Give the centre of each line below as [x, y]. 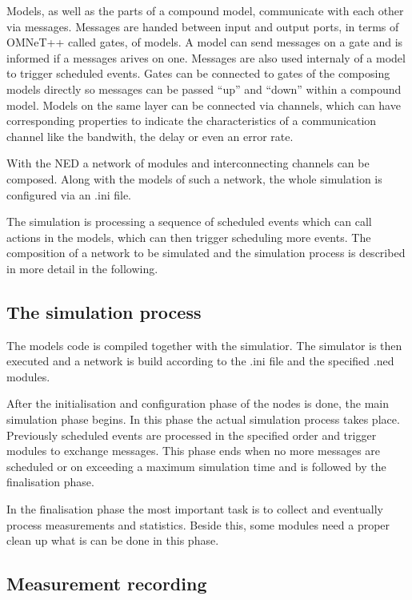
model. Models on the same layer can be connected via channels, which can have [204, 105]
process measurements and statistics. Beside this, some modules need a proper [198, 524]
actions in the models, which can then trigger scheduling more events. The [189, 237]
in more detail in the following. [82, 268]
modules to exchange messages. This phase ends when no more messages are [194, 451]
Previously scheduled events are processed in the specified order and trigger [192, 435]
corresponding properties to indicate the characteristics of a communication [192, 121]
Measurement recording [107, 584]
